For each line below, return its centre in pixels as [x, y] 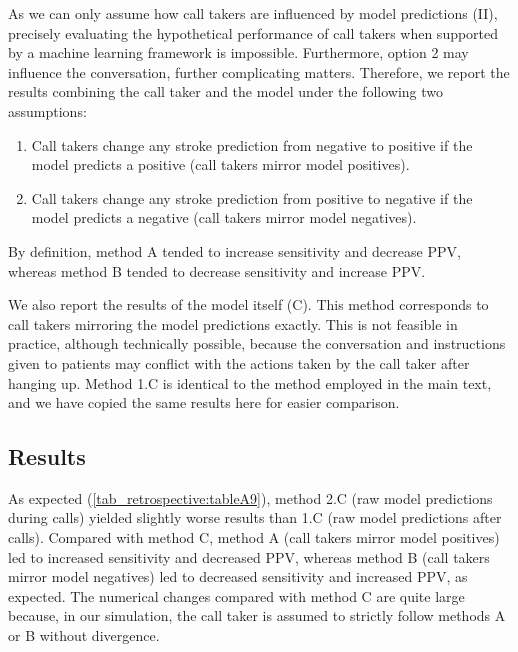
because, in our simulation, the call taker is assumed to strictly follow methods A [257, 615]
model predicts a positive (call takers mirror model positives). [220, 164]
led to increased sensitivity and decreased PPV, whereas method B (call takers [249, 556]
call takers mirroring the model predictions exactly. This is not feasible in [233, 323]
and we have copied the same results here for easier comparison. [204, 402]
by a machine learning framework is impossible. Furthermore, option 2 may [238, 52]
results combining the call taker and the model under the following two [226, 91]
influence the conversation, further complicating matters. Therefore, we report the [259, 71]
